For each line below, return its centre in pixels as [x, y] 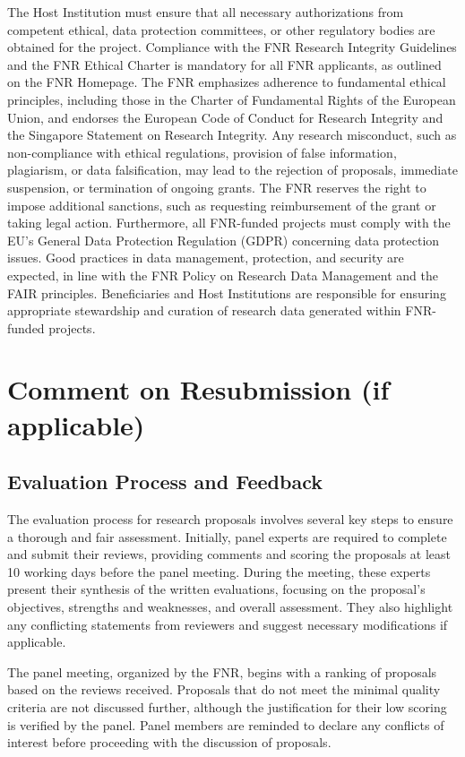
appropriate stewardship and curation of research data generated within [204, 310]
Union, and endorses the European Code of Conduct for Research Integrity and [225, 117]
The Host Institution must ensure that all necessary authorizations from [206, 12]
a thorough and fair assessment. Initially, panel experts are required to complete [227, 536]
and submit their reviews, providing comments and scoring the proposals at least [229, 554]
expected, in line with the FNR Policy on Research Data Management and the [223, 275]
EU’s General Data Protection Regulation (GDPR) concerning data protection [224, 240]
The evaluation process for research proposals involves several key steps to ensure [230, 519]
